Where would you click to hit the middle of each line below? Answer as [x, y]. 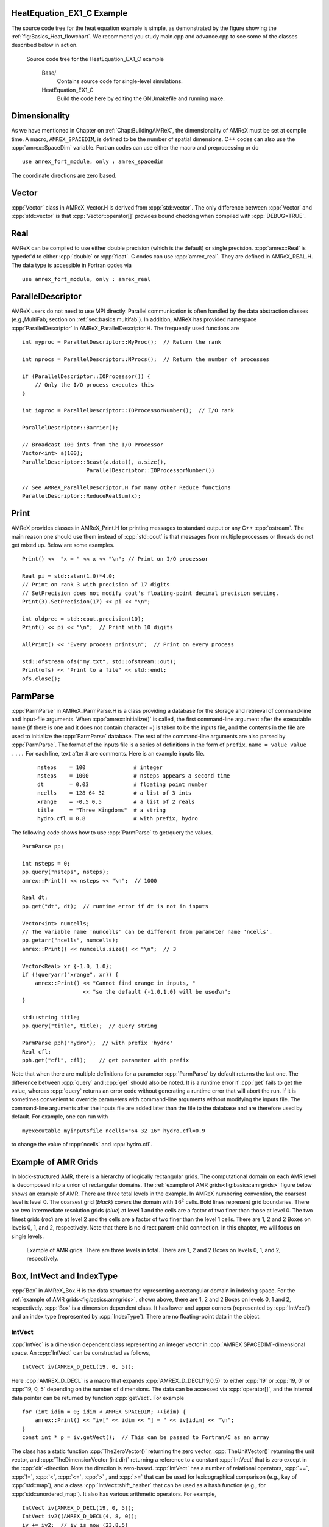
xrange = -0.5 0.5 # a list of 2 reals [116, 801]
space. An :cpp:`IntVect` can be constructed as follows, [81, 1353]
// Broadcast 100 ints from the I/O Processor [93, 445]
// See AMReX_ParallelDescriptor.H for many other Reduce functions [126, 487]
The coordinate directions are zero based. [64, 175]
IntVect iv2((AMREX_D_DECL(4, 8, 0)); [80, 1517]
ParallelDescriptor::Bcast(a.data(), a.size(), [94, 462]
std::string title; [51, 1017]
